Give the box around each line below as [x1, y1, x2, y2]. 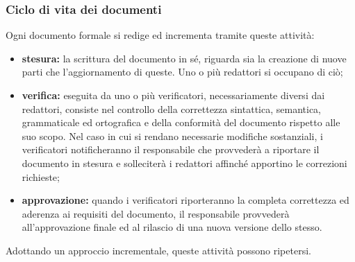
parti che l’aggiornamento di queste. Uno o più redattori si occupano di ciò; [22, 64, 343, 79]
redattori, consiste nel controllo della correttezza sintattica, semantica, [22, 101, 321, 116]
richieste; [22, 169, 60, 184]
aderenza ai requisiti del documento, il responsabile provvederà [22, 206, 290, 220]
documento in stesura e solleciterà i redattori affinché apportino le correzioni [22, 155, 347, 170]
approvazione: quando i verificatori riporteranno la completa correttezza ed [22, 193, 349, 207]
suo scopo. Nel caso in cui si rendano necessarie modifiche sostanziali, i [22, 128, 323, 143]
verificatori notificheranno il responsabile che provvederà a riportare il [22, 142, 320, 157]
